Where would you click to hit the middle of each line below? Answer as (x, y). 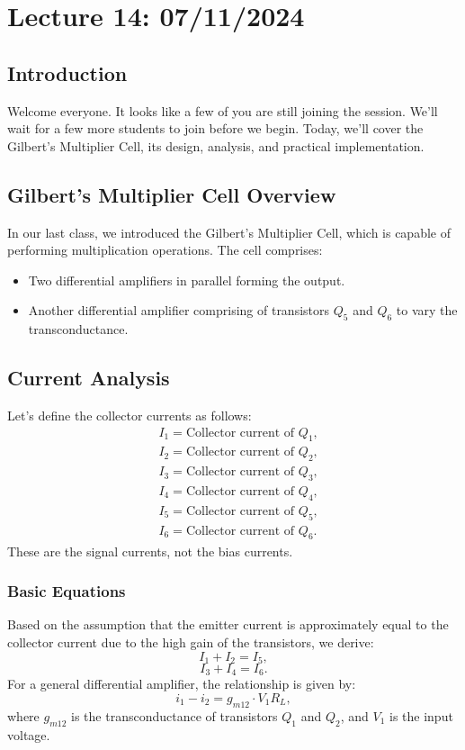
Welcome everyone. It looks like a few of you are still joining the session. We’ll (223, 110)
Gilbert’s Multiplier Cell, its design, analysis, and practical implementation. (216, 145)
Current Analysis (89, 378)
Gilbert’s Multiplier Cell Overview (172, 194)
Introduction (67, 72)
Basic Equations (67, 591)
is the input (421, 715)
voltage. (29, 734)
